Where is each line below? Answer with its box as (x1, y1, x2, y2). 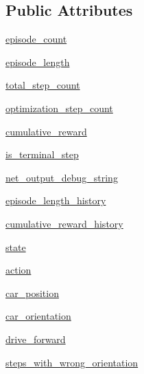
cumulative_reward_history (5, 216, 123, 230)
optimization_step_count (5, 100, 113, 115)
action (5, 263, 32, 277)
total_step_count (5, 78, 80, 92)
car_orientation (5, 309, 71, 323)
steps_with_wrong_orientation (5, 355, 139, 369)
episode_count (5, 32, 67, 46)
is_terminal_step (5, 147, 79, 162)
